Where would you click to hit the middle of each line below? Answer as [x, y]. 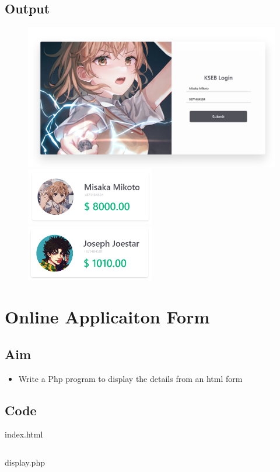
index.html [24, 434]
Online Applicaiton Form [107, 317]
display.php [25, 462]
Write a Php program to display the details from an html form [130, 378]
